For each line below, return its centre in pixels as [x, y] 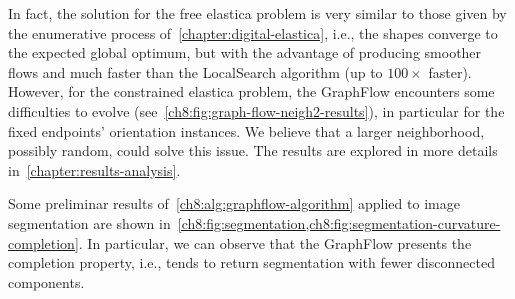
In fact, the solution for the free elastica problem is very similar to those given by [257, 13]
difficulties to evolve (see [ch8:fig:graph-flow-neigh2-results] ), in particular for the [256, 110]
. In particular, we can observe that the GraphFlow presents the [275, 242]
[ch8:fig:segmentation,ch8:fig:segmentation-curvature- [339, 222]
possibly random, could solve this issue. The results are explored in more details [253, 150]
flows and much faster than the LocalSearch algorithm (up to [195, 71]
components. [46, 281]
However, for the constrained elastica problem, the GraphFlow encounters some [251, 91]
